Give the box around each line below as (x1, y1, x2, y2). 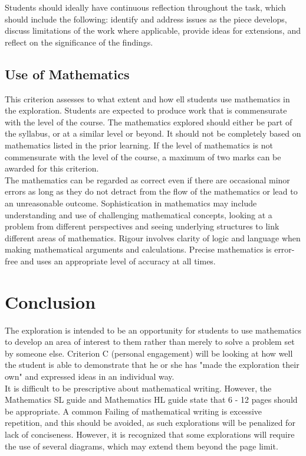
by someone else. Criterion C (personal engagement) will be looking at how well (5, 347, 293, 359)
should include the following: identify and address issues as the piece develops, (5, 12, 287, 25)
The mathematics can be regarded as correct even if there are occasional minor (5, 173, 290, 186)
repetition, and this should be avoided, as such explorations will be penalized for (5, 416, 295, 429)
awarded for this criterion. (5, 162, 99, 174)
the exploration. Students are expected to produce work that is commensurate (5, 104, 287, 117)
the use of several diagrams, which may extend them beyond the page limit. (5, 439, 278, 452)
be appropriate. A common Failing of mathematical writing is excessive (5, 405, 262, 417)
